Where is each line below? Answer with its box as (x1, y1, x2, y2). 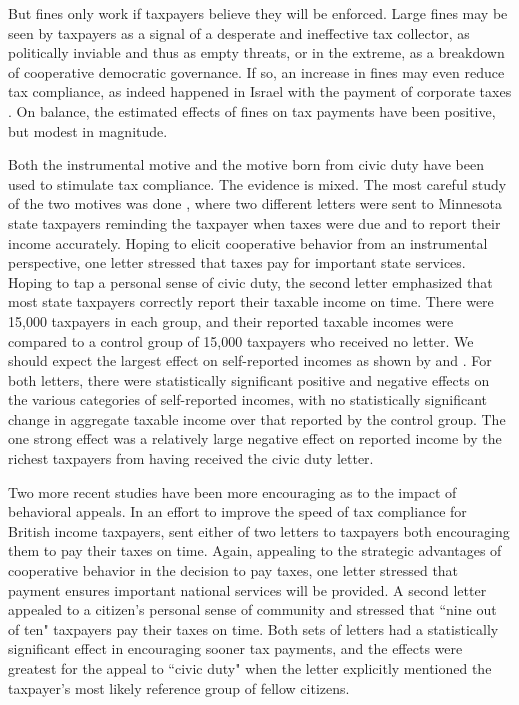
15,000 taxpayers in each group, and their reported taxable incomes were (8, 310, 454, 331)
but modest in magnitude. (8, 120, 168, 141)
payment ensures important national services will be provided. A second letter (8, 579, 487, 600)
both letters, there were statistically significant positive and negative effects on (8, 369, 490, 390)
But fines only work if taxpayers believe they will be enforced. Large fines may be (8, 3, 508, 23)
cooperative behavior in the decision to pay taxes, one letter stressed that (8, 560, 459, 581)
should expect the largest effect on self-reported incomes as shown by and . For (8, 350, 492, 371)
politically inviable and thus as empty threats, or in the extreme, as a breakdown (8, 42, 505, 63)
